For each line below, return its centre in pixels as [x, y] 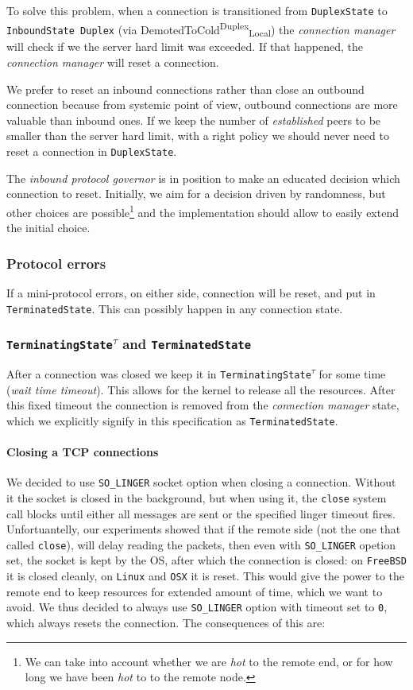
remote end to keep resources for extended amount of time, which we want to [195, 591]
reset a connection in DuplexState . [92, 151]
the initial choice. [48, 228]
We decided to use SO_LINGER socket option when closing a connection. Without [201, 482]
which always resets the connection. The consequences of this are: [166, 622]
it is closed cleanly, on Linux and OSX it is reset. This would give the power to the [206, 576]
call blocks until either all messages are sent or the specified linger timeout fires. [201, 513]
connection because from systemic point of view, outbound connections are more [202, 105]
